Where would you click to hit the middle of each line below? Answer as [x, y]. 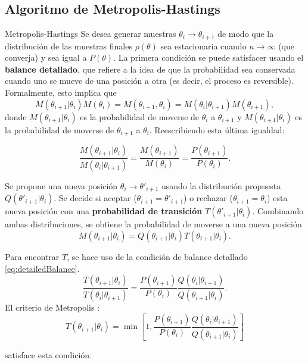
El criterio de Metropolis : [52, 307]
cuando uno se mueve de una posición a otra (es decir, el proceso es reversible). [149, 81]
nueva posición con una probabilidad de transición [104, 211]
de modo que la [246, 34]
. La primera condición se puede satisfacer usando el [209, 57]
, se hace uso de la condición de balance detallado [157, 256]
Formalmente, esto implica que [61, 93]
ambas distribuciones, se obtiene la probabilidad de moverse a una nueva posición [153, 224]
